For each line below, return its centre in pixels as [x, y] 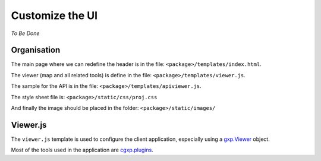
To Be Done [25, 33]
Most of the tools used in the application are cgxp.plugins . [82, 150]
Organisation [36, 50]
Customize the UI [54, 15]
